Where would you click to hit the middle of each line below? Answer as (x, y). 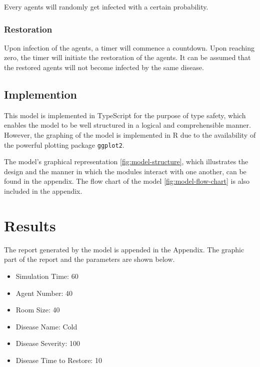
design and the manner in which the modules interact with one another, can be (125, 171)
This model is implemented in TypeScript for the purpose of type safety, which (125, 115)
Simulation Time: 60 (47, 276)
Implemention (40, 94)
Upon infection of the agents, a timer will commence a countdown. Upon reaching (129, 47)
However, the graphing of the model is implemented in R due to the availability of (130, 134)
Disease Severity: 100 (48, 343)
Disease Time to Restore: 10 (59, 360)
